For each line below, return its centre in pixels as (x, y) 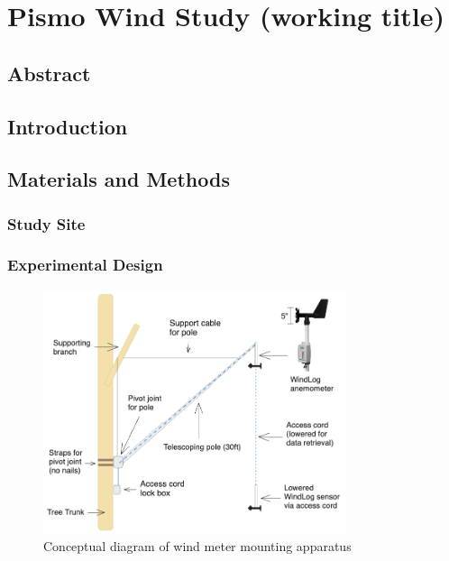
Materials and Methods (119, 179)
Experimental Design (85, 265)
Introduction (68, 126)
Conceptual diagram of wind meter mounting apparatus (197, 546)
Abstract (49, 73)
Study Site (46, 223)
